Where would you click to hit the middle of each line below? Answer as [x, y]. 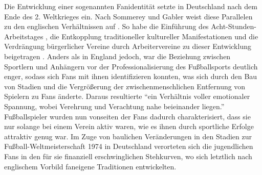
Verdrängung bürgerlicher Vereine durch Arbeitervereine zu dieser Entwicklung [128, 46]
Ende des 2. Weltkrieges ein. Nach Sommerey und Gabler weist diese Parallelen [128, 16]
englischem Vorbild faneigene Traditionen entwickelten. [90, 166]
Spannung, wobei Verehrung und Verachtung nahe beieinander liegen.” [114, 106]
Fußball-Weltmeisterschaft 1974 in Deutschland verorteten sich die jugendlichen [129, 146]
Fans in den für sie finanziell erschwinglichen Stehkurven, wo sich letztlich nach [128, 156]
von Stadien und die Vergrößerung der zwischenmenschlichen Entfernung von [125, 86]
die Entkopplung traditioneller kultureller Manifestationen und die [154, 36]
